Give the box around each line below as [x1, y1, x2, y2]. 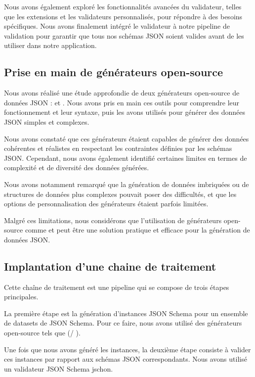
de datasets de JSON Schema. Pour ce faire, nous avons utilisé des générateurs [4, 318, 242, 328]
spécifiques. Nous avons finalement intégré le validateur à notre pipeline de [4, 21, 230, 31]
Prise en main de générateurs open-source [4, 64, 223, 80]
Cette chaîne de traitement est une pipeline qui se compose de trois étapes [4, 282, 229, 292]
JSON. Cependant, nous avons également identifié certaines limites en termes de [4, 152, 247, 163]
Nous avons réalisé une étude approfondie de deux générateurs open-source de [4, 88, 240, 98]
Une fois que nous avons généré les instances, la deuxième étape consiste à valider [4, 344, 251, 354]
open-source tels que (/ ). [4, 328, 81, 338]
